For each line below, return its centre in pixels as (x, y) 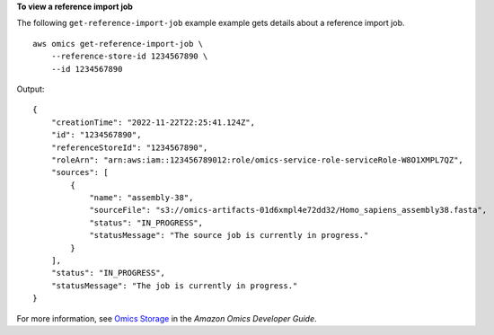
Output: (31, 89)
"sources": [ (79, 172)
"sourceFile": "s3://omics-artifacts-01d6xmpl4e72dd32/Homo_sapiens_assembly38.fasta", (288, 210)
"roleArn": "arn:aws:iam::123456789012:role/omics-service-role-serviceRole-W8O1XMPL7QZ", (257, 160)
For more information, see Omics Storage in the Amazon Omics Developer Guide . (167, 318)
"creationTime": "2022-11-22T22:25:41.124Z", (153, 122)
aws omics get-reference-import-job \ (118, 44)
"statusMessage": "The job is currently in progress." (174, 286)
